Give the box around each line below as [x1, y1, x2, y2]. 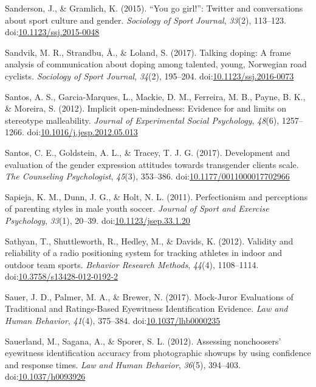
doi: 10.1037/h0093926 [5, 370, 86, 383]
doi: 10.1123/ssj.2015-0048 [5, 25, 100, 38]
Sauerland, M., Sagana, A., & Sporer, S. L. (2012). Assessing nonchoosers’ [5, 334, 281, 347]
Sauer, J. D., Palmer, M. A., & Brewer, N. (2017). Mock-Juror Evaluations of [5, 290, 294, 303]
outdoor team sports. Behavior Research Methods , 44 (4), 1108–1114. [5, 258, 259, 271]
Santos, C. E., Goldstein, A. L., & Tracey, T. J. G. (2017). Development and [5, 146, 290, 158]
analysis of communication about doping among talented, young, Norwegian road [5, 58, 307, 70]
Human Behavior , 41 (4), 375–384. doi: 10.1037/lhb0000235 [5, 314, 221, 327]
